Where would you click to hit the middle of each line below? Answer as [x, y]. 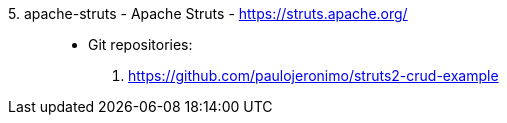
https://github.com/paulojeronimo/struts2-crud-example [313, 75]
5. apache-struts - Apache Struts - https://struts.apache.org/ [208, 13]
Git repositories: [140, 44]
